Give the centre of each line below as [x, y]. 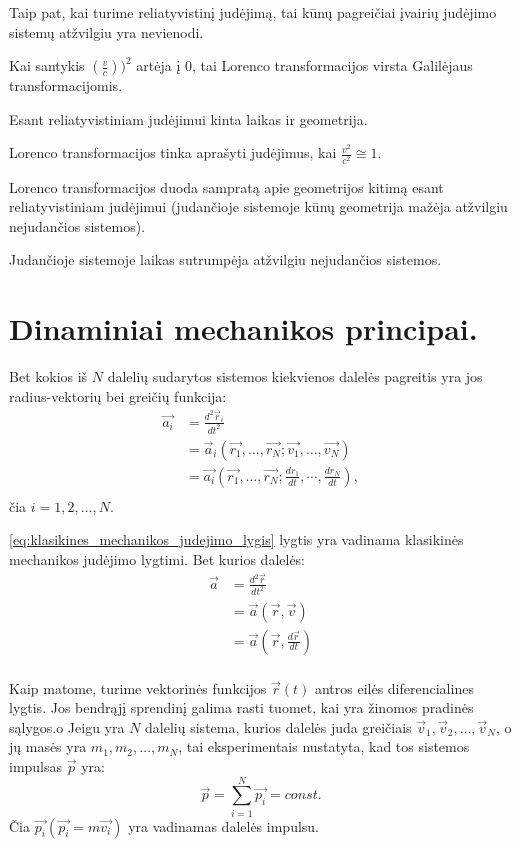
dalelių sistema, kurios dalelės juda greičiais [278, 726]
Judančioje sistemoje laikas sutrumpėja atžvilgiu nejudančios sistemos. [225, 259]
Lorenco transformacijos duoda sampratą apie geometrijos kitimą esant [226, 186]
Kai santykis [47, 65]
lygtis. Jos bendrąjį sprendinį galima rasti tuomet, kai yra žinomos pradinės [241, 707]
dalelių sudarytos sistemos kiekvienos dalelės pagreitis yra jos [295, 376]
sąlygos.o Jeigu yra [67, 726]
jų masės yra [48, 746]
